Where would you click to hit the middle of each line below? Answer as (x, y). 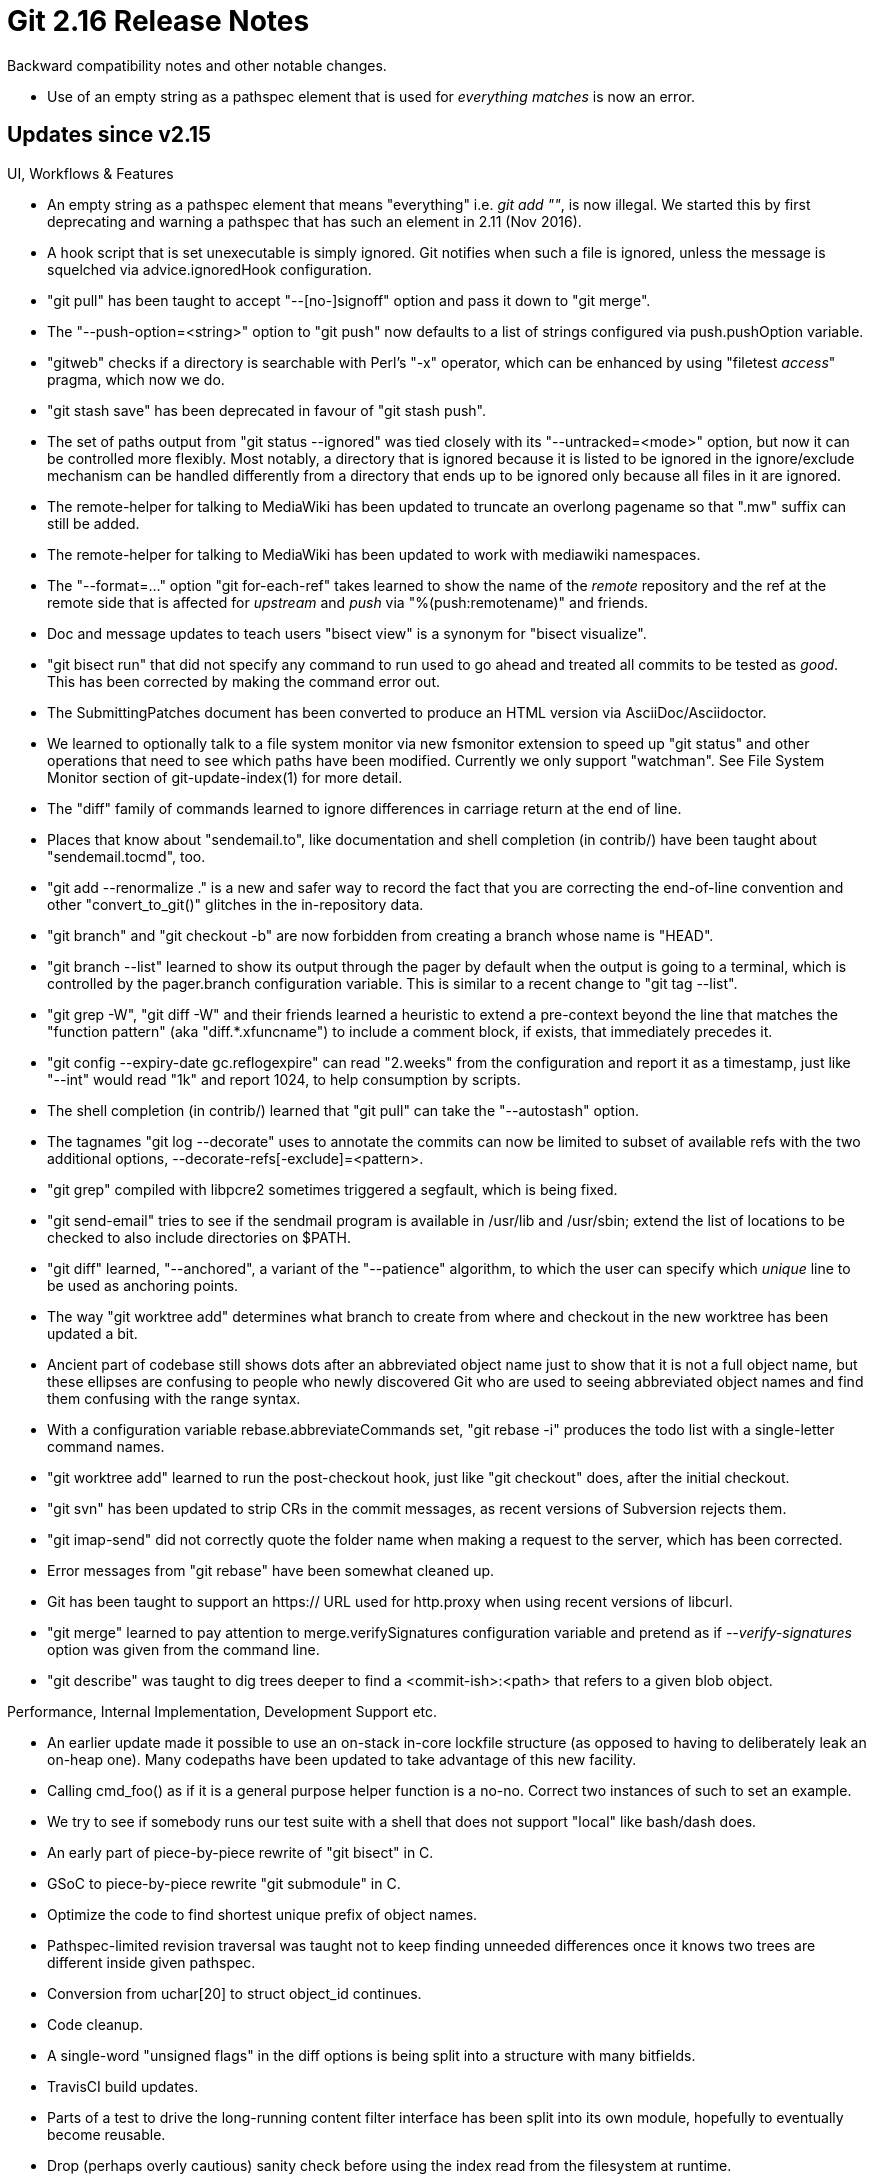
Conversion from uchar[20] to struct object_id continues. (234, 1993)
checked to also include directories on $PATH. (199, 1237)
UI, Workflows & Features (90, 173)
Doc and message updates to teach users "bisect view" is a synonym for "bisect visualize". (347, 633)
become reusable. (106, 2134)
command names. (106, 1446)
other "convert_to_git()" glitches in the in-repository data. (235, 904)
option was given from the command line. (183, 1649)
